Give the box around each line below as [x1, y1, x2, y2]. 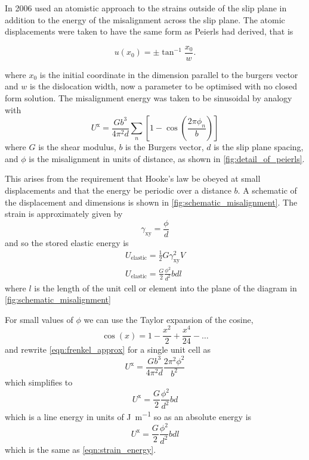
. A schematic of [237, 184, 297, 196]
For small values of [5, 313, 73, 325]
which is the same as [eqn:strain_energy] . [5, 443, 156, 455]
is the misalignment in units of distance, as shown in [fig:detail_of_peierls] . [29, 152, 305, 164]
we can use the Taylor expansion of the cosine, [84, 313, 254, 325]
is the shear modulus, [38, 141, 116, 153]
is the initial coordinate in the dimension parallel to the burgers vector [39, 68, 298, 80]
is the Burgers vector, [125, 141, 204, 153]
